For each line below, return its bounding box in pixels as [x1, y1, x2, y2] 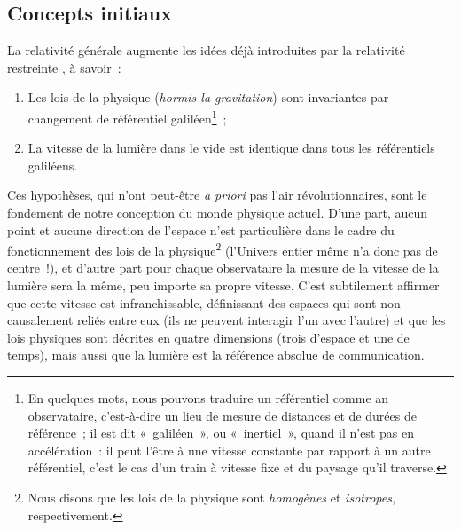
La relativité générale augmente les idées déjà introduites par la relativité [7, 41, 405, 59]
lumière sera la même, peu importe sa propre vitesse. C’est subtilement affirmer [7, 276, 440, 295]
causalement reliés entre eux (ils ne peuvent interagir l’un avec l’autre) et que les [7, 311, 446, 329]
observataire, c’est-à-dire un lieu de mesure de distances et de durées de [27, 406, 417, 424]
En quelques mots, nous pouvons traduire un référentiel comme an [27, 389, 389, 407]
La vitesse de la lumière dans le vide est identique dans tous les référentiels [27, 138, 435, 157]
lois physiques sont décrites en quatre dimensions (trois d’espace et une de [7, 328, 410, 346]
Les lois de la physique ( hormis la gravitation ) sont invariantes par [27, 88, 389, 107]
